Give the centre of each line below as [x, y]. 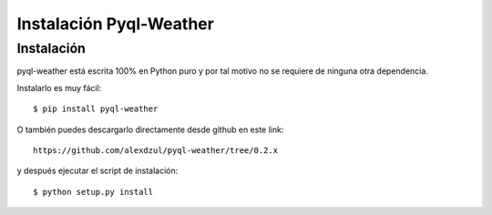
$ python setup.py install [93, 192]
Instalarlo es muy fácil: [59, 87]
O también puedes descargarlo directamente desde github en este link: [150, 129]
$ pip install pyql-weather [96, 109]
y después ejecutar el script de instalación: [97, 171]
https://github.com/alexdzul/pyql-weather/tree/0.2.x [155, 150]
